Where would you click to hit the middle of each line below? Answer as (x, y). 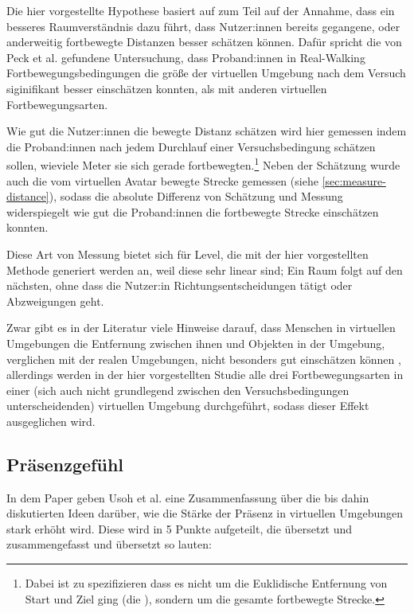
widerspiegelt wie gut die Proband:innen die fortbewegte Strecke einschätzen (193, 211)
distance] (28, 196)
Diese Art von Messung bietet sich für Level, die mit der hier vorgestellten (187, 254)
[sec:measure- (354, 180)
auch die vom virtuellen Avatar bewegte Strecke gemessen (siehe (162, 180)
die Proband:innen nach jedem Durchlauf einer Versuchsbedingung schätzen (191, 146)
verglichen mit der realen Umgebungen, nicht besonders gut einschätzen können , (204, 359)
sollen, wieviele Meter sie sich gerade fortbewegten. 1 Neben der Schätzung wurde (203, 164)
